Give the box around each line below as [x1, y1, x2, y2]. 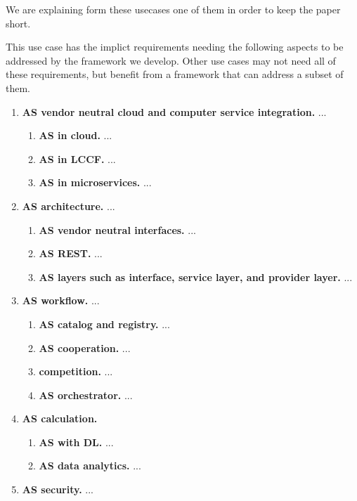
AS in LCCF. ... [39, 151, 116, 166]
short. [6, 15, 31, 30]
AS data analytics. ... [39, 458, 141, 473]
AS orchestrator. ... [39, 387, 133, 402]
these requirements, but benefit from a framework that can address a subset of [6, 67, 344, 82]
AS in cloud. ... [39, 128, 112, 143]
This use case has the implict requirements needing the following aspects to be [6, 39, 344, 54]
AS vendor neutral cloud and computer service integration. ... [22, 104, 327, 119]
